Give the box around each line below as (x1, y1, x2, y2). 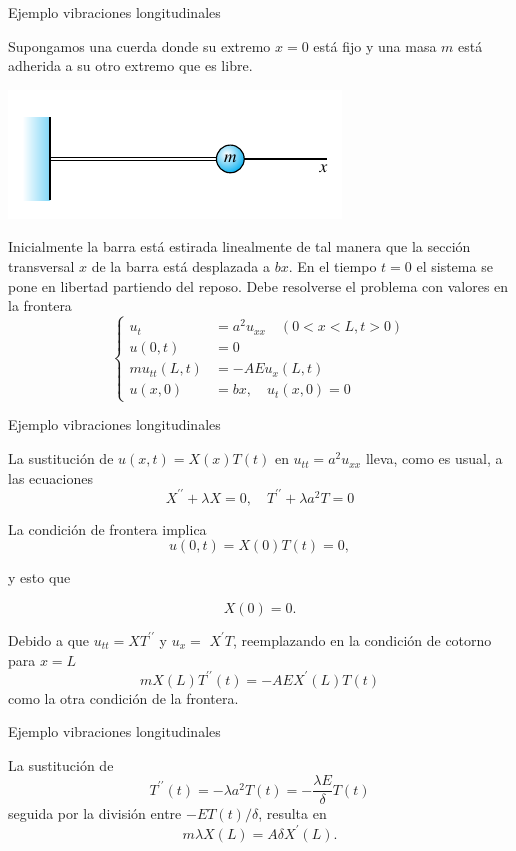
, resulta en (258, 803, 327, 824)
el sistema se (416, 255, 493, 276)
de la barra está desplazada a (91, 255, 271, 276)
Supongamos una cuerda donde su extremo (8, 35, 271, 56)
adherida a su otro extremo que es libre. (8, 55, 253, 76)
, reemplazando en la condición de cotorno (233, 629, 492, 650)
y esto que (8, 567, 71, 588)
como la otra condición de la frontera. (8, 687, 239, 708)
